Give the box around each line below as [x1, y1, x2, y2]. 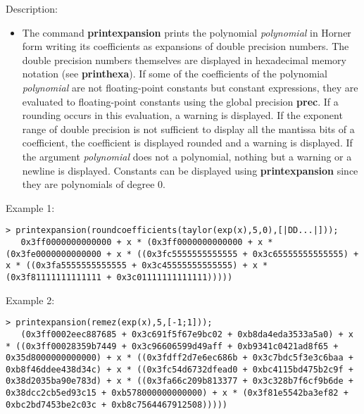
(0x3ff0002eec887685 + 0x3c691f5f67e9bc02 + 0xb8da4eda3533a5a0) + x [20, 329, 353, 339]
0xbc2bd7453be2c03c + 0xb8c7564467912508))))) [6, 399, 227, 410]
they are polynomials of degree [22, 177, 155, 192]
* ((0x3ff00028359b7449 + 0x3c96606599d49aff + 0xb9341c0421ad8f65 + [6, 341, 339, 351]
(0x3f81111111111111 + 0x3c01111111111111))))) [6, 272, 233, 282]
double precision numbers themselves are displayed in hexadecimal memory [22, 52, 346, 67]
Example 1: [6, 200, 55, 215]
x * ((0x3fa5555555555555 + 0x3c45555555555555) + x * [6, 261, 268, 271]
